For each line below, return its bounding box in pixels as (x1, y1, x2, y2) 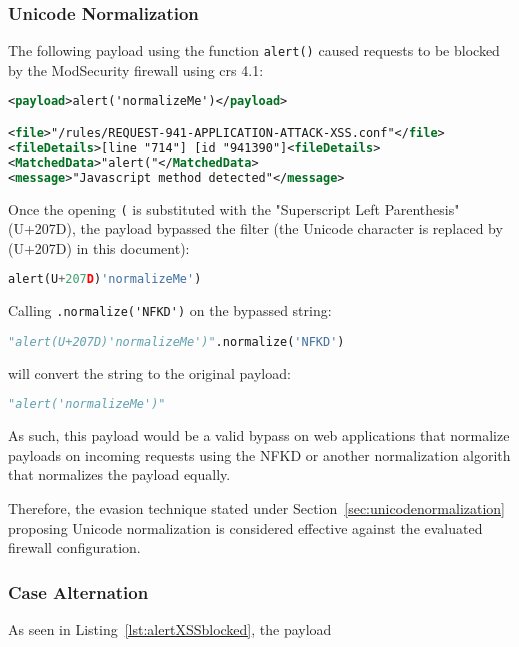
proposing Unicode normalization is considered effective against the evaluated (8, 517, 483, 538)
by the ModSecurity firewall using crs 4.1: (8, 59, 264, 80)
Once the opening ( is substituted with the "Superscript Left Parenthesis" (8, 198, 460, 219)
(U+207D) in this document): (8, 237, 190, 258)
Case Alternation (8, 579, 149, 604)
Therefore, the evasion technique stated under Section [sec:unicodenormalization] (8, 498, 506, 518)
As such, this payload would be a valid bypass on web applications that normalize (8, 425, 510, 446)
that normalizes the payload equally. (8, 464, 231, 485)
